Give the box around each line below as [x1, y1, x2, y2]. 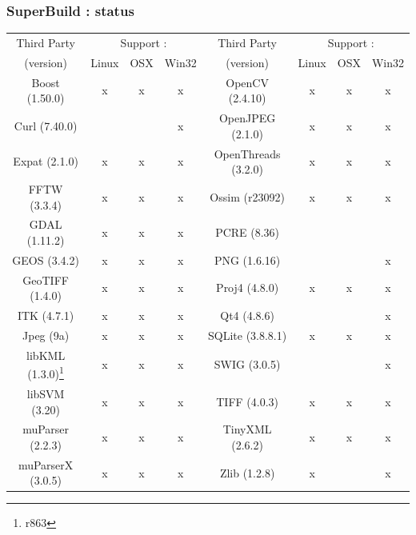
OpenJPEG [218, 110, 276, 126]
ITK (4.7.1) [17, 307, 74, 324]
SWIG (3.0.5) [214, 356, 281, 373]
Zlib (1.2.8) [219, 464, 275, 481]
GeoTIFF [22, 271, 69, 288]
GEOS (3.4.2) [12, 251, 79, 268]
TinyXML [222, 421, 272, 437]
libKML [26, 346, 66, 363]
